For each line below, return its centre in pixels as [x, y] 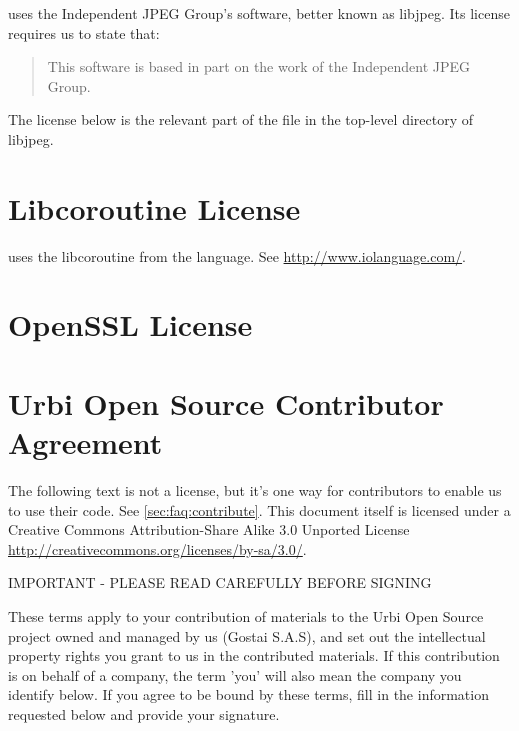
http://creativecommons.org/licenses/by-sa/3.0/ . [157, 548]
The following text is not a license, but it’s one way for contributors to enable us [255, 489]
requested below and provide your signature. [144, 713]
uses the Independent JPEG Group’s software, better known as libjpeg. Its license [259, 13]
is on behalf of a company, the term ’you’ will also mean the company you [235, 674]
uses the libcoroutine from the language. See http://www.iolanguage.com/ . [237, 255]
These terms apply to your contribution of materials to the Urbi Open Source [246, 615]
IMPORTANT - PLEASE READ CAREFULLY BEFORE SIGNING [220, 582]
